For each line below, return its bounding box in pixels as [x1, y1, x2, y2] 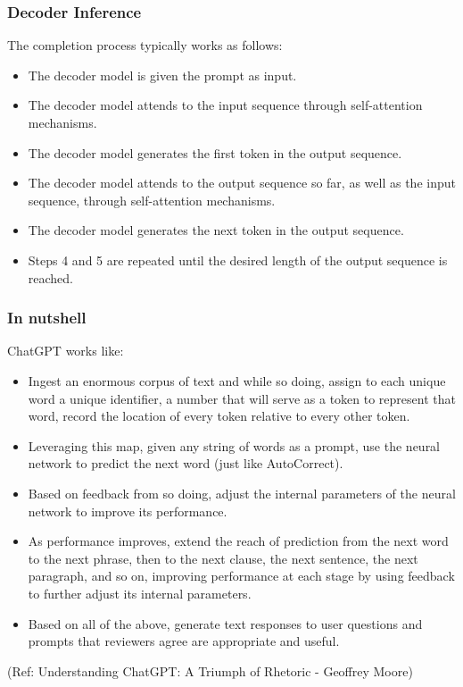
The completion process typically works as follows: [7, 36, 283, 54]
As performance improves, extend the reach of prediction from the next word [28, 532, 449, 550]
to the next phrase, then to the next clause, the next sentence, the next [28, 549, 418, 567]
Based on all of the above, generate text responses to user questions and [28, 614, 423, 633]
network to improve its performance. [28, 501, 227, 520]
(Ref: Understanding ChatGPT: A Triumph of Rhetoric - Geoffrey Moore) [7, 661, 413, 680]
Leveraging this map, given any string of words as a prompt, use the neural [28, 436, 441, 455]
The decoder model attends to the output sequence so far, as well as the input [28, 173, 456, 192]
